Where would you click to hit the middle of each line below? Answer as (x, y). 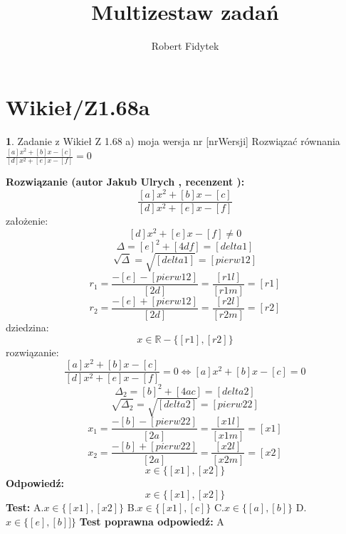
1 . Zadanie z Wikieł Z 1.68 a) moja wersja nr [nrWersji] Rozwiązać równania (173, 140)
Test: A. (25, 507)
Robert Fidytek (185, 46)
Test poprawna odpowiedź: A (152, 521)
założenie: (27, 221)
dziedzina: (27, 327)
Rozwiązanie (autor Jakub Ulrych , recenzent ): (125, 182)
